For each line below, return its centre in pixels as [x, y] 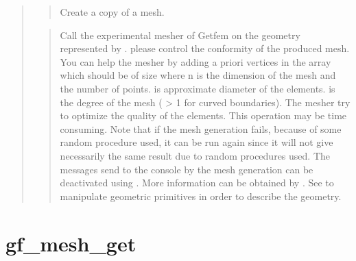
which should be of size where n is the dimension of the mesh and [198, 75]
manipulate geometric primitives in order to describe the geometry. [201, 196]
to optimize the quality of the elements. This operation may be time [203, 115]
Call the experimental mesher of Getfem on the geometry [180, 35]
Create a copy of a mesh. [112, 12]
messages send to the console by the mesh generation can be [187, 169]
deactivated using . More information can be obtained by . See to [197, 183]
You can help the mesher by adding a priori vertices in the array [195, 61]
